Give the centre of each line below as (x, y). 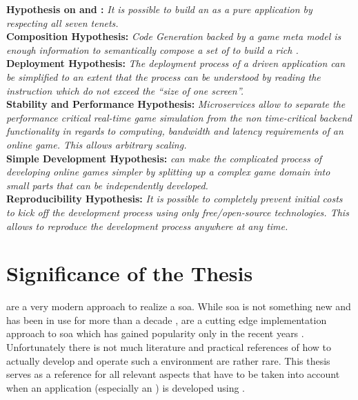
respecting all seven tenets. (62, 22)
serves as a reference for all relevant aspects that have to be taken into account (173, 374)
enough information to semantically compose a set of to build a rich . (152, 49)
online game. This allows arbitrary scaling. (97, 144)
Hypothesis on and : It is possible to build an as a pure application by (159, 9)
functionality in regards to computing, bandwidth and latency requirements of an (175, 131)
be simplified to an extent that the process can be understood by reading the (163, 76)
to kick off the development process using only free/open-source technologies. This (178, 212)
